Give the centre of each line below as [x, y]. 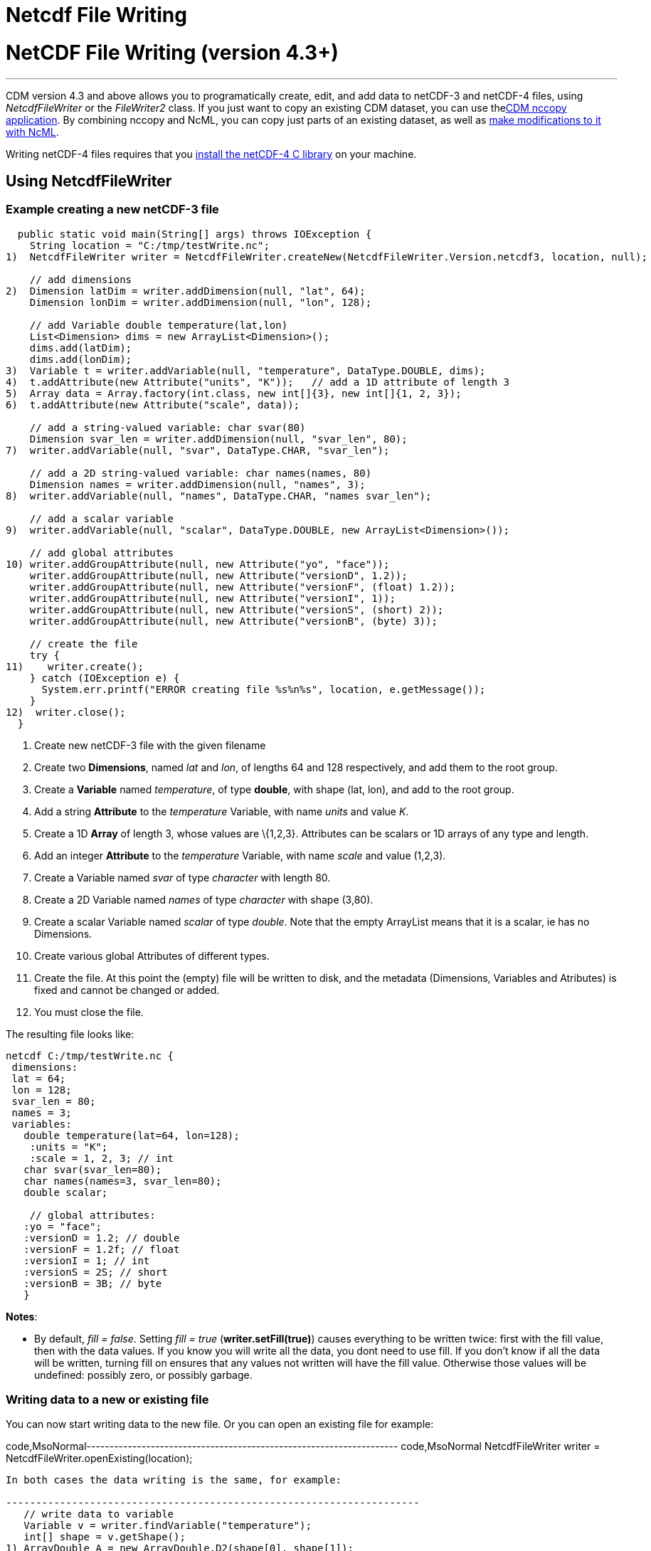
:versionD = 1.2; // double [102, 1238]
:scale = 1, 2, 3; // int [102, 1158]
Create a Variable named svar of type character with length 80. [182, 877]
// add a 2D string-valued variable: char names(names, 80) [201, 473]
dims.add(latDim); [81, 348]
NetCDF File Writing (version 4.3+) [172, 52]
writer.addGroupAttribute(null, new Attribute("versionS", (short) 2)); [237, 609]
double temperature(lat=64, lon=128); [132, 1135]
